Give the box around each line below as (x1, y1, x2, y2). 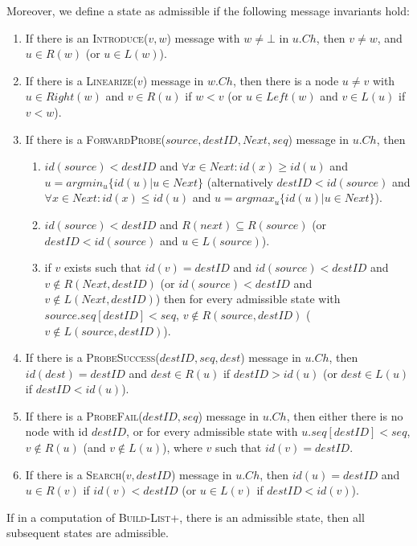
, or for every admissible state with (126, 423, 298, 440)
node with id (25, 423, 88, 440)
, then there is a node (232, 72, 339, 88)
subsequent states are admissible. (6, 524, 169, 541)
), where (162, 439, 202, 456)
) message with (166, 29, 240, 46)
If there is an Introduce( (25, 29, 149, 46)
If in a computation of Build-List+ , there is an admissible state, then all (6, 508, 365, 525)
